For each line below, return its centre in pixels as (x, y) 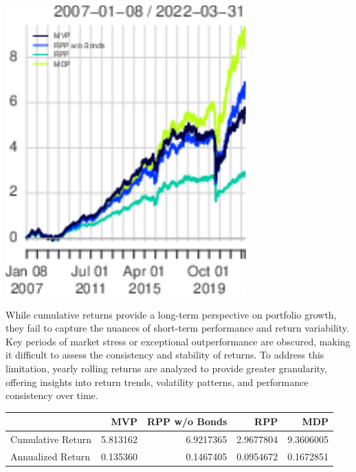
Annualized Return (51, 456)
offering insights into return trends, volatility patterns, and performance (157, 382)
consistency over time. (52, 395)
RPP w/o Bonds (187, 421)
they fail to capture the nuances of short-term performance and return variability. (177, 328)
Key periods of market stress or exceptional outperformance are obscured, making (178, 341)
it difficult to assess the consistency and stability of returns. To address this (165, 355)
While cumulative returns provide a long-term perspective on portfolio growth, (171, 314)
